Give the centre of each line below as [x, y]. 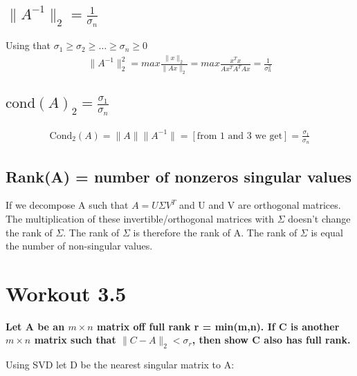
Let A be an [35, 326]
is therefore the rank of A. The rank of [215, 232]
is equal [327, 232]
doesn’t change [319, 218]
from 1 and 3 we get [240, 136]
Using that [28, 45]
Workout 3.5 [66, 293]
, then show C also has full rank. [271, 340]
